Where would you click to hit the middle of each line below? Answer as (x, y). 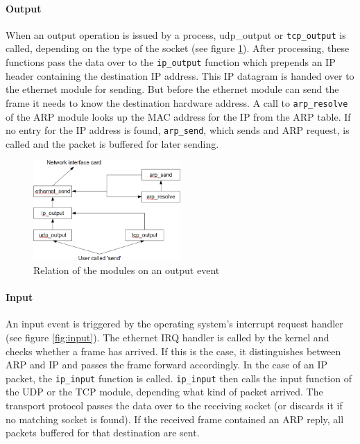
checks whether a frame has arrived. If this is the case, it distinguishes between (173, 351)
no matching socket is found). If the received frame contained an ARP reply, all (175, 419)
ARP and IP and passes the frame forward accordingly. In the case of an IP (167, 365)
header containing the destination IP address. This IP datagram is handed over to (180, 75)
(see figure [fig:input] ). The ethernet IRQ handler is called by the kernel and (168, 337)
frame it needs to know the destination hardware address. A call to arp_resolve (177, 102)
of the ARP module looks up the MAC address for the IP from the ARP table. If (178, 116)
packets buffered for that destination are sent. (103, 433)
